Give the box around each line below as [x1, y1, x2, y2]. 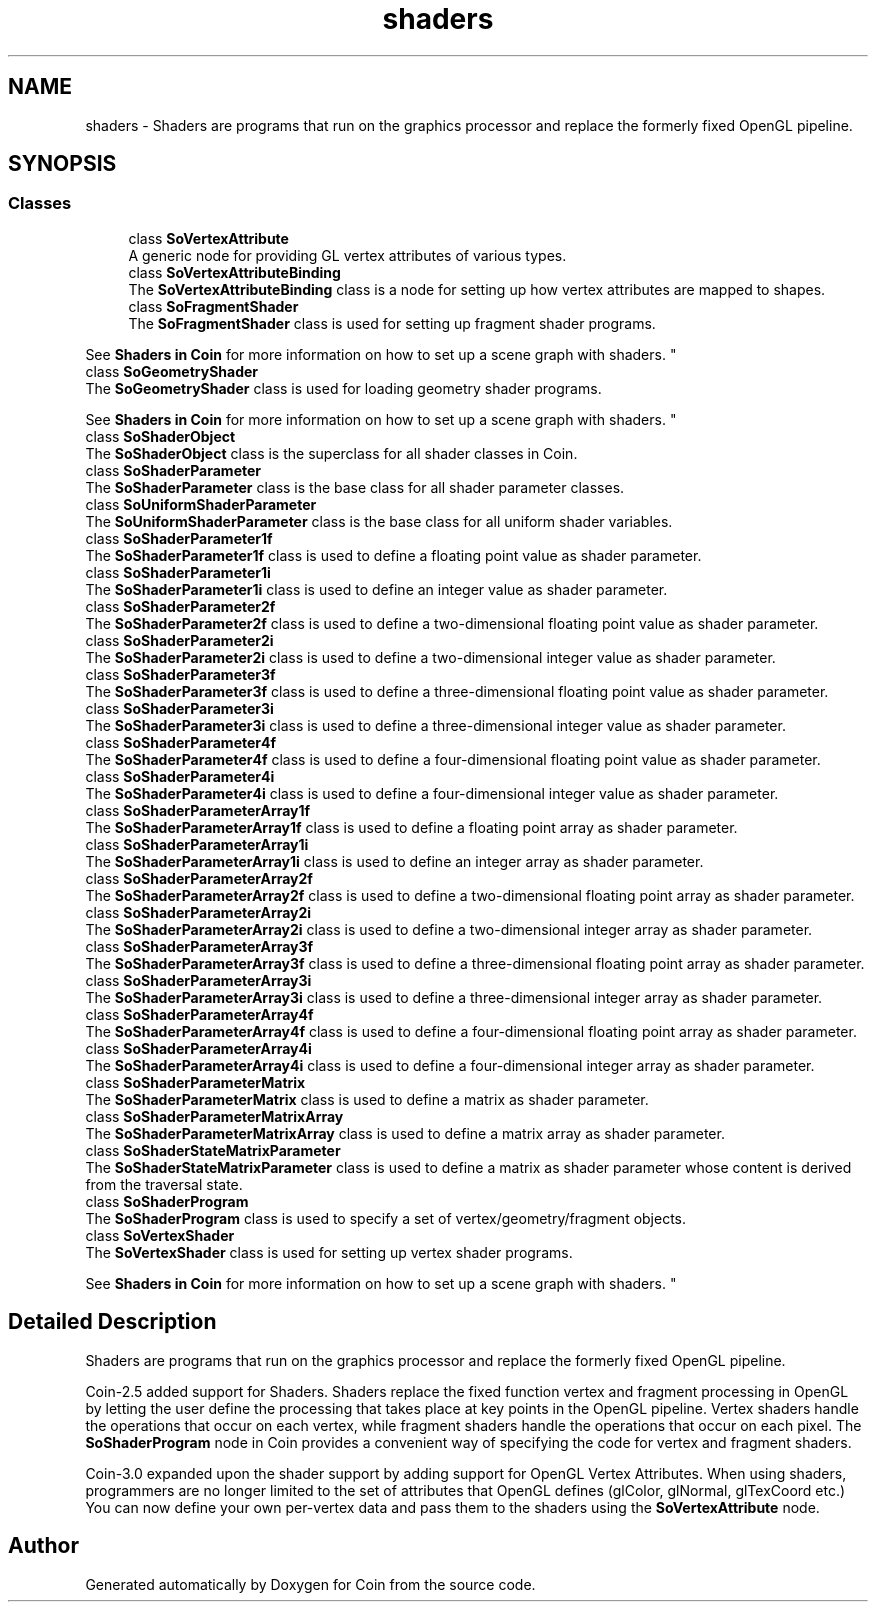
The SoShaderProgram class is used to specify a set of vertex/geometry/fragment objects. [85, 1209, 687, 1227]
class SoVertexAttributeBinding [128, 263, 341, 281]
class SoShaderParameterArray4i [85, 1039, 312, 1057]
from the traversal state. [85, 1175, 243, 1193]
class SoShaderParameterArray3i [85, 971, 312, 989]
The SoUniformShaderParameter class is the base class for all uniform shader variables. [85, 512, 673, 530]
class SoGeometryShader [85, 362, 259, 380]
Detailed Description [8, 1309, 217, 1335]
